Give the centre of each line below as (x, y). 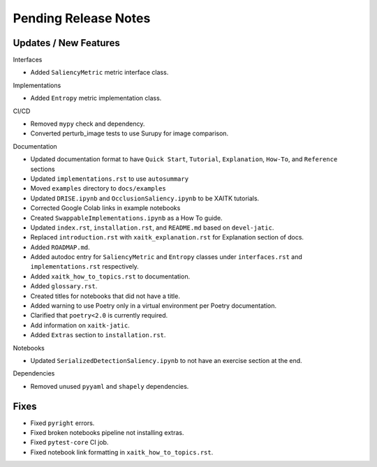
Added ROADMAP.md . (60, 247)
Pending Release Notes (82, 18)
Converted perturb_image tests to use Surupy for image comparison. (130, 133)
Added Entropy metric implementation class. (96, 98)
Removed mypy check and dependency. (88, 124)
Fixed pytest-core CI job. (69, 443)
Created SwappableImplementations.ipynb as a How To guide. (126, 218)
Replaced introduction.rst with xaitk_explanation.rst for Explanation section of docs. (167, 237)
